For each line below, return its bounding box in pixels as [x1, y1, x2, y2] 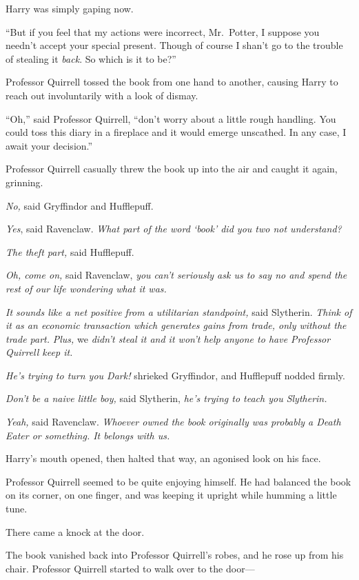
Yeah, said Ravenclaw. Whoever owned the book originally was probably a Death [6, 414, 341, 429]
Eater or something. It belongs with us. [6, 428, 170, 442]
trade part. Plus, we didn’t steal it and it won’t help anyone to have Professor [6, 331, 331, 346]
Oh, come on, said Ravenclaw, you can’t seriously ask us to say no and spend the [6, 268, 347, 282]
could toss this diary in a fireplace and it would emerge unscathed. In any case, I [6, 125, 347, 139]
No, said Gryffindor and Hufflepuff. [6, 198, 154, 212]
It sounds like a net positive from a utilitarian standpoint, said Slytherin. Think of [6, 304, 352, 319]
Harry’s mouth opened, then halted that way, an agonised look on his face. [6, 451, 321, 466]
